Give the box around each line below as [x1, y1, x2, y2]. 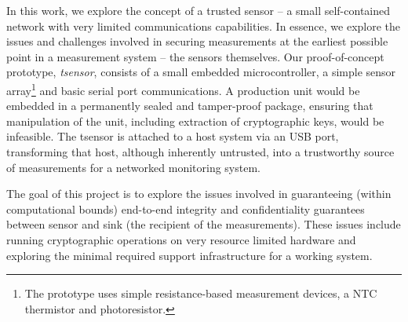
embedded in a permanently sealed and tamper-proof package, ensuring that [6, 97, 373, 114]
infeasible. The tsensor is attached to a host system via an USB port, [6, 128, 339, 145]
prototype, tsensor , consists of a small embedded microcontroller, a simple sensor [6, 64, 396, 80]
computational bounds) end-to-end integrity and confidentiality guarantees [6, 200, 365, 217]
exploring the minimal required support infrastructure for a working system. [6, 247, 373, 263]
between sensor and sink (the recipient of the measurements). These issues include [6, 216, 401, 232]
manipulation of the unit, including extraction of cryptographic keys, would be [6, 112, 384, 129]
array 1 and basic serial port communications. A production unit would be [6, 79, 360, 98]
